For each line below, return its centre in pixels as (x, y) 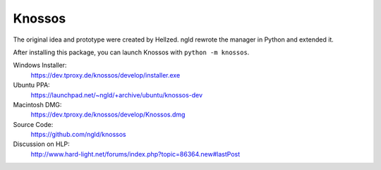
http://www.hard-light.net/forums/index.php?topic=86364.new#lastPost (135, 154)
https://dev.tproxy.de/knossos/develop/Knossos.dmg (108, 115)
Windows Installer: (40, 65)
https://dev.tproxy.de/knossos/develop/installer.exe (105, 75)
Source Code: (33, 124)
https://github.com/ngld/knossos (78, 135)
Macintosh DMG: (37, 104)
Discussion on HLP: (41, 144)
